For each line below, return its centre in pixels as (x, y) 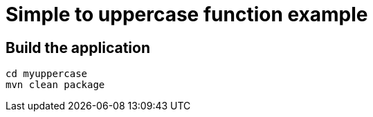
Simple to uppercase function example (187, 14)
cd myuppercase (47, 74)
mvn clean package (55, 85)
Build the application (78, 47)
